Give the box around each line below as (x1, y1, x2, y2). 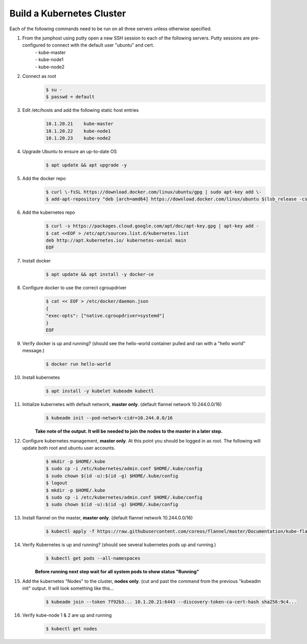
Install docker (22, 258, 51, 264)
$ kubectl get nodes (46, 626, 97, 632)
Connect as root (22, 73, 56, 79)
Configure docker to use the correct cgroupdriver (22, 285, 127, 291)
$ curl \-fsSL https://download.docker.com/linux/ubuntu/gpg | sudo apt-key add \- (46, 189, 262, 195)
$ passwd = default (46, 94, 95, 100)
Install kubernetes (22, 374, 60, 380)
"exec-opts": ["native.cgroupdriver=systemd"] (46, 313, 165, 319)
